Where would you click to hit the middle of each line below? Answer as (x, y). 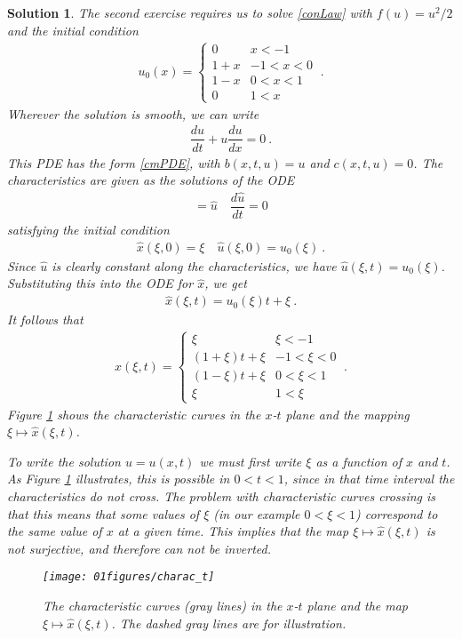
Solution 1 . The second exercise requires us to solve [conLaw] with (190, 12)
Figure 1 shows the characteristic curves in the (134, 414)
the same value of (55, 531)
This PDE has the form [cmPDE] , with (114, 162)
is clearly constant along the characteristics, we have (194, 265)
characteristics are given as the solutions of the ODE (151, 180)
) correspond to (396, 513)
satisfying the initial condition (88, 230)
